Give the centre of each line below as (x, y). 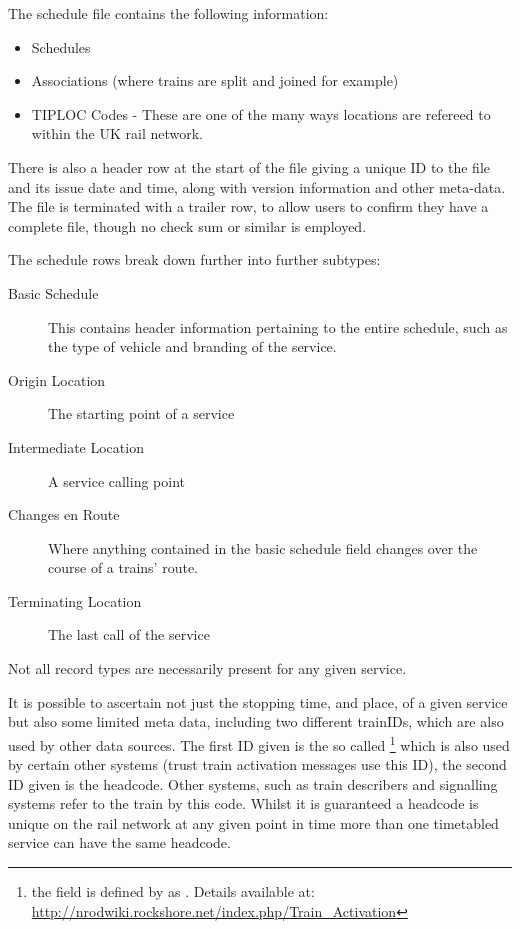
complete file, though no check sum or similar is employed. (187, 225)
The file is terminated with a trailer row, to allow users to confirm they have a (248, 206)
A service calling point (117, 480)
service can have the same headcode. (119, 842)
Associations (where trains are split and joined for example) (215, 80)
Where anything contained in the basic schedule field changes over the (263, 547)
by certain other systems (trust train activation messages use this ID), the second (257, 764)
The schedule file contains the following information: (168, 13)
